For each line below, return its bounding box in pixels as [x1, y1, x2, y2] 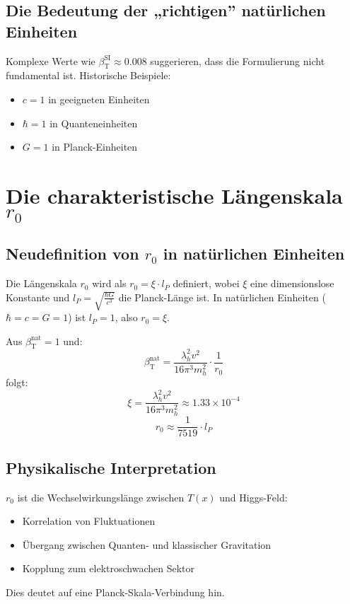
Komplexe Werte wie [6, 53, 95, 68]
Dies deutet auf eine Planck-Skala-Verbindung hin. [6, 585, 225, 599]
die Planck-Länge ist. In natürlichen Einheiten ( [118, 289, 326, 304]
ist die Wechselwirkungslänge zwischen [17, 489, 185, 504]
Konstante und [6, 289, 70, 304]
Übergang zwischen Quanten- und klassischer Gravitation [22, 537, 272, 552]
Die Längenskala [6, 276, 77, 291]
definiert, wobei [173, 276, 240, 291]
